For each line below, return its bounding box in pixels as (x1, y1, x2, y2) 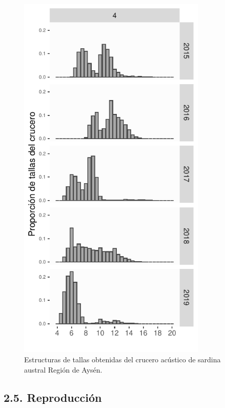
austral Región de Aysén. (24, 364, 103, 375)
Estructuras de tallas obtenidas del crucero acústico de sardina (24, 354, 221, 364)
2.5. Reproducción (4, 389, 102, 405)
